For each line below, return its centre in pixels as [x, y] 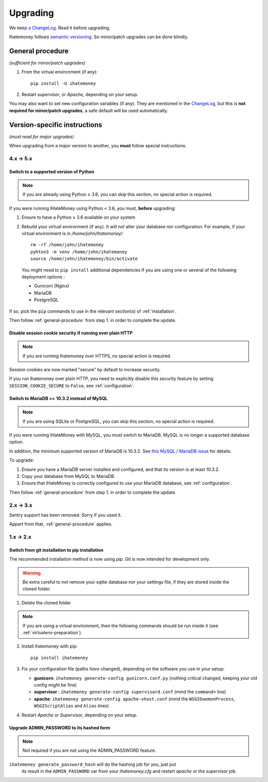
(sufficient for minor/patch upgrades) [47, 63]
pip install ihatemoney [59, 658]
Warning [32, 573]
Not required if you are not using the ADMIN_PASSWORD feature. [89, 750]
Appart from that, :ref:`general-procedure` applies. [61, 524]
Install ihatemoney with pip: [50, 646]
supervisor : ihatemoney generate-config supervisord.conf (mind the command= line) [130, 692]
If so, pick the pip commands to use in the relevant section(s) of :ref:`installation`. [93, 311]
